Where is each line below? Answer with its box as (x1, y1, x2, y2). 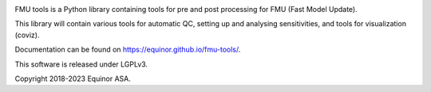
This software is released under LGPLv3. (14, 59, 148, 69)
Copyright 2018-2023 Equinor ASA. (14, 74, 132, 83)
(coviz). (14, 30, 40, 40)
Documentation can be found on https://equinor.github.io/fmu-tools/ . (14, 44, 241, 55)
